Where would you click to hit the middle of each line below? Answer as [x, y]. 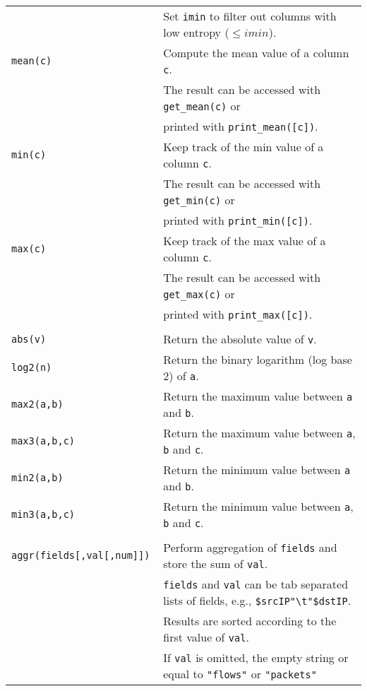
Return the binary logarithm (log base [258, 359]
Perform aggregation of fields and [250, 547]
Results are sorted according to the [250, 621]
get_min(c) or [199, 200]
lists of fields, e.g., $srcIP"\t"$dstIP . [257, 600]
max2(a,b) [37, 404]
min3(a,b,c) [43, 514]
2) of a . [181, 376]
